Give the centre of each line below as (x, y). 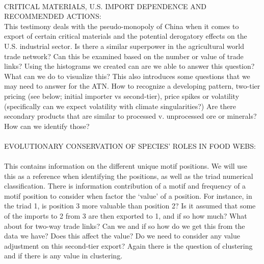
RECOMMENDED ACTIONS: (53, 16)
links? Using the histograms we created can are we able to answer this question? (129, 66)
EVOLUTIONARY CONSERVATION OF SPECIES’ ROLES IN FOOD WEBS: (130, 146)
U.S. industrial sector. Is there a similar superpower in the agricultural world (124, 46)
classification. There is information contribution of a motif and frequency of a (125, 186)
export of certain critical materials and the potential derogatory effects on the (126, 36)
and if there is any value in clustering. (63, 256)
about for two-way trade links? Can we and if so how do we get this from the (125, 226)
